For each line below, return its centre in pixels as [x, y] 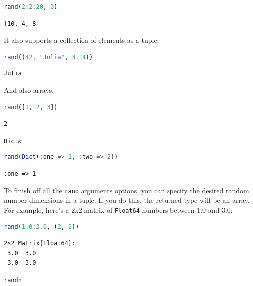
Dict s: [14, 140]
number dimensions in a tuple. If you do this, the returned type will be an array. [127, 200]
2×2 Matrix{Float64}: [40, 244]
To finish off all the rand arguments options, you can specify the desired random [126, 190]
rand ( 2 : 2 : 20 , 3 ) [31, 7]
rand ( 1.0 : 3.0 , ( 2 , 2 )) [42, 227]
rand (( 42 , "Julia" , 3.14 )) [49, 57]
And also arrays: [29, 90]
